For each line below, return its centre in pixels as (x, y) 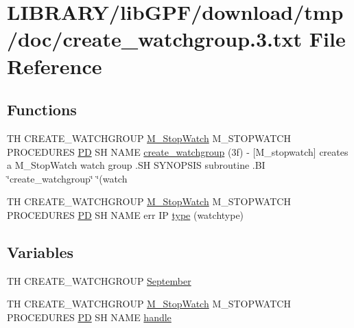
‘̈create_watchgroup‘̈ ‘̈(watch (67, 178)
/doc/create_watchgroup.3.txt (155, 39)
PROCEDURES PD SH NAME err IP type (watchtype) (126, 214)
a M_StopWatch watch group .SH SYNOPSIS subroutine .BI (136, 165)
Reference (55, 66)
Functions (42, 109)
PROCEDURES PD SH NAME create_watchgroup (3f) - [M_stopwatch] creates (178, 151)
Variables (40, 251)
